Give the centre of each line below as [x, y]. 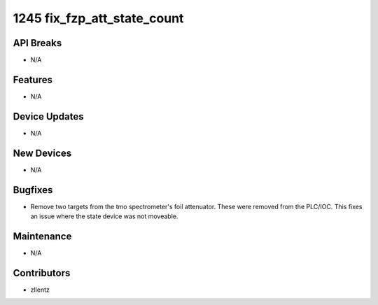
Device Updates [48, 116]
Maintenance [42, 236]
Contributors [42, 273]
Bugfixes [33, 190]
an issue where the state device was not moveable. [104, 216]
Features [33, 79]
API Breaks [37, 43]
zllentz [40, 290]
